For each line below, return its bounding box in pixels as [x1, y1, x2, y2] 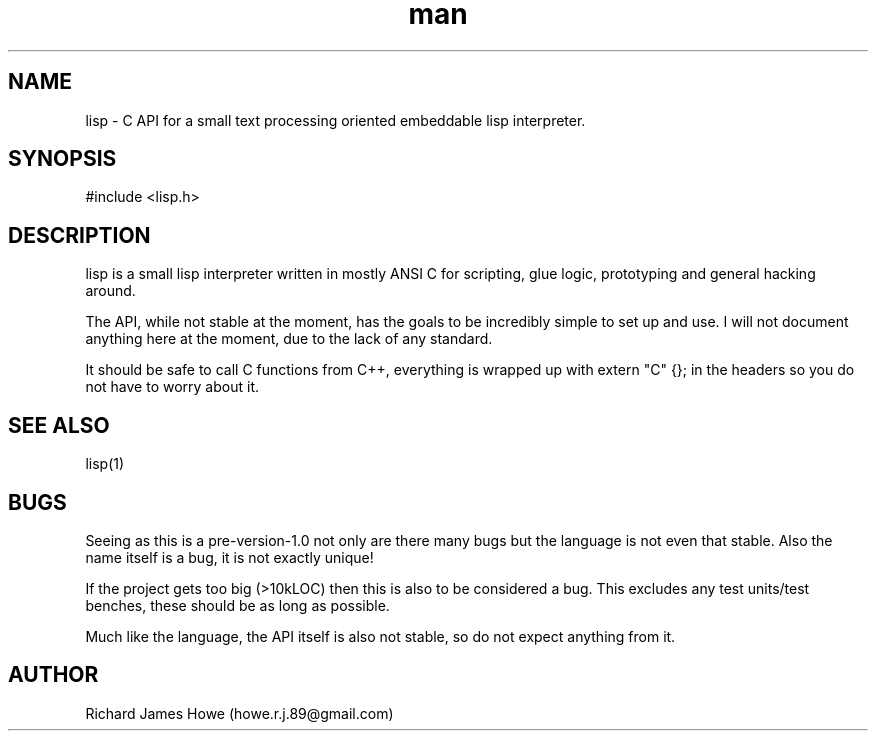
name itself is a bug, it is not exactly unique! [85, 548, 374, 566]
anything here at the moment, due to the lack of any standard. [85, 330, 493, 348]
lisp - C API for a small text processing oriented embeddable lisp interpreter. [85, 111, 586, 129]
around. [85, 282, 136, 300]
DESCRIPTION [8, 222, 151, 248]
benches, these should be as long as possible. [85, 596, 390, 614]
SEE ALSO [8, 412, 110, 438]
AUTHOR [8, 662, 99, 688]
